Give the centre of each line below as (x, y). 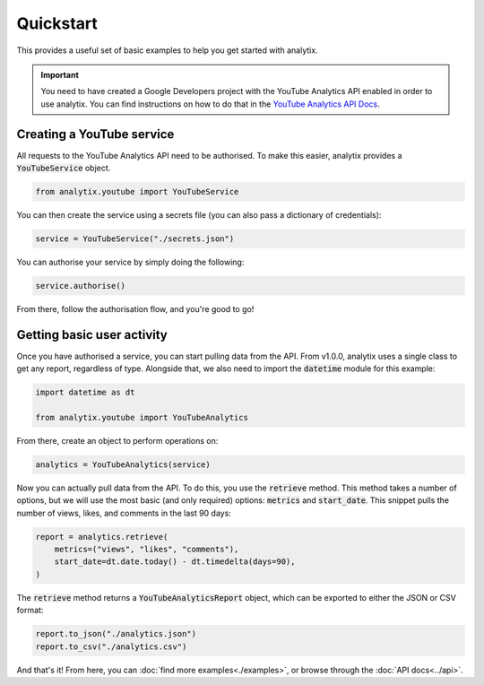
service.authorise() (80, 286)
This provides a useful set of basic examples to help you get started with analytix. (167, 50)
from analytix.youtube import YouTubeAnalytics (142, 417)
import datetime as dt (85, 393)
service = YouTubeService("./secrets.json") (135, 238)
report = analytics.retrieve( (102, 537)
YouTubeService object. (64, 168)
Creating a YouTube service (95, 134)
